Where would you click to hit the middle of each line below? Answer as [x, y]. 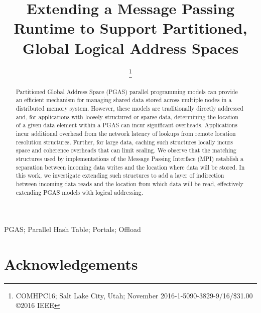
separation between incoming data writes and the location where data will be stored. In [130, 167]
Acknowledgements [71, 263]
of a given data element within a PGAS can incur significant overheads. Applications [126, 125]
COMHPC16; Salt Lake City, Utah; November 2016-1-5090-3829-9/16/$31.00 [134, 295]
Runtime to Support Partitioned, [130, 28]
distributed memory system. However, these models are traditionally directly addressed [129, 108]
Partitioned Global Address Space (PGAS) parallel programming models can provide [127, 91]
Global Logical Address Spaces [130, 48]
